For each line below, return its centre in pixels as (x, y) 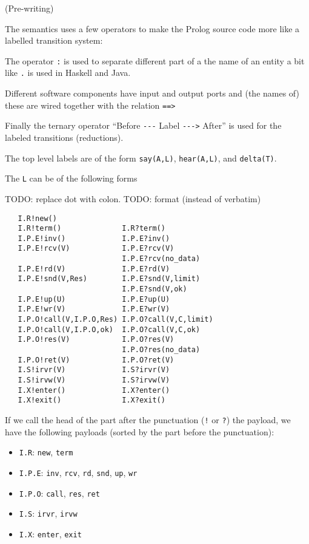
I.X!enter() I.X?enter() (94, 390)
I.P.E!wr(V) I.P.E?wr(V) (94, 309)
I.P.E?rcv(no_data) (161, 259)
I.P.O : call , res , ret (59, 493)
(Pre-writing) (29, 8)
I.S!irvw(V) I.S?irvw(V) (94, 380)
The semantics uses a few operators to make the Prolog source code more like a (152, 28)
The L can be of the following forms (71, 178)
